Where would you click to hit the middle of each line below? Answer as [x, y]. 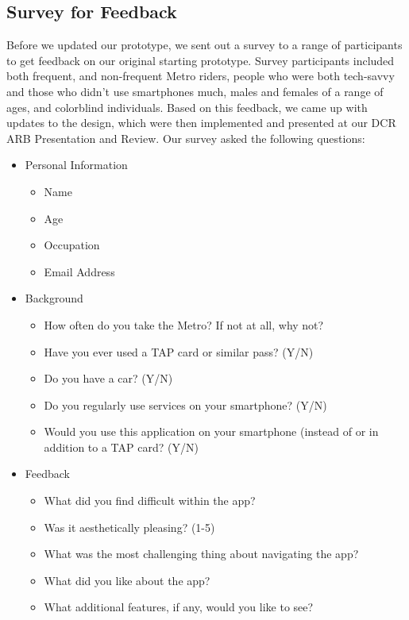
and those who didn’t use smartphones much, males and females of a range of [195, 91]
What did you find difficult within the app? [150, 501]
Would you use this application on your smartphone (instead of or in [211, 431]
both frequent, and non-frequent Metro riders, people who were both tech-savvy [201, 76]
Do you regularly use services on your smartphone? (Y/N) [185, 404]
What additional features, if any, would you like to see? [179, 607]
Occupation [72, 245]
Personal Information [76, 165]
